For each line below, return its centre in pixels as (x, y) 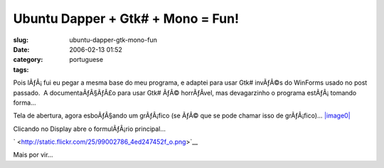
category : (28, 60)
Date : (21, 49)
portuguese (86, 60)
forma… (25, 103)
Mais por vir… (33, 155)
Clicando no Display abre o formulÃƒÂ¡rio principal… (90, 129)
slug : (21, 40)
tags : (21, 69)
